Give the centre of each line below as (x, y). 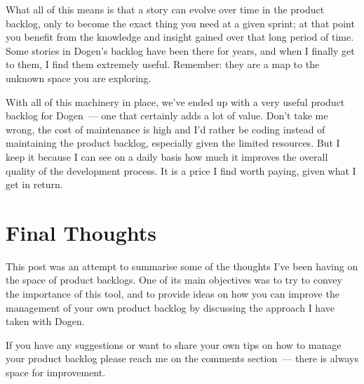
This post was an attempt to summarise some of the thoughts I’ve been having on (182, 266)
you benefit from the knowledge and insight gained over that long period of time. (180, 37)
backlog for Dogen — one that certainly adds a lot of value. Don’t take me (167, 115)
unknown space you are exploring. (79, 78)
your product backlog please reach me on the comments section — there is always (182, 358)
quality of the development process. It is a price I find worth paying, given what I (181, 170)
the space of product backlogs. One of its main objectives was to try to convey (174, 280)
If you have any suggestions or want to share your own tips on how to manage (174, 344)
